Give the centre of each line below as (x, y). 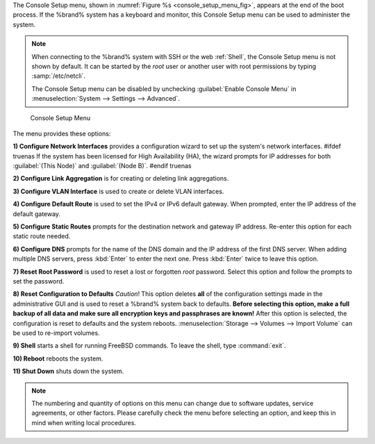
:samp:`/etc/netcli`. (59, 76)
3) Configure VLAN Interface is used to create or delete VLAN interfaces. (118, 191)
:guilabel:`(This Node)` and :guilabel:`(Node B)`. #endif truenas (102, 166)
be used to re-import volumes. (56, 333)
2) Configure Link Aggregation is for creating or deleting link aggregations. (121, 179)
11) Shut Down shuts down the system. (68, 371)
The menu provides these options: (62, 133)
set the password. (39, 281)
